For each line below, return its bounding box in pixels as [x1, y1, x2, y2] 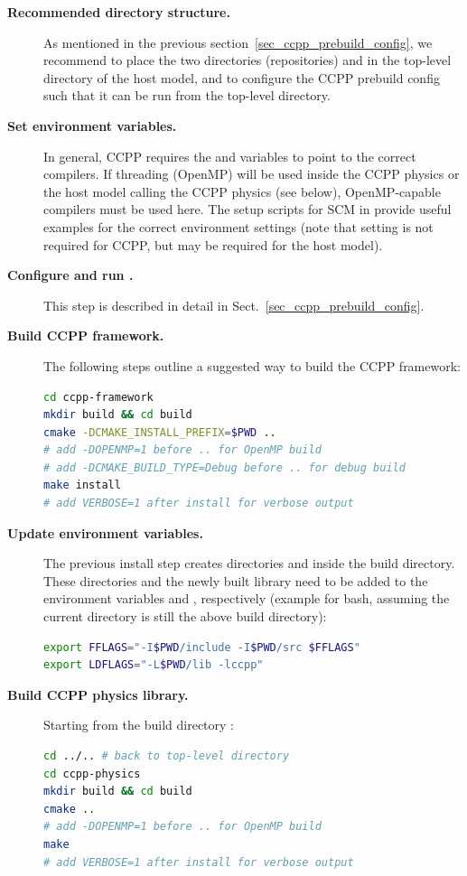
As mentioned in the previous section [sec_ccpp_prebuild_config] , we [43, 33, 433, 51]
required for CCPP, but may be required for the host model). [43, 235, 383, 254]
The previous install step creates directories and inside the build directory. [43, 554, 455, 573]
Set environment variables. [7, 116, 177, 135]
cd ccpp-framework [43, 390, 154, 404]
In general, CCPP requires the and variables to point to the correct [43, 146, 416, 165]
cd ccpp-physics [43, 767, 141, 780]
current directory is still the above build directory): [43, 607, 327, 626]
